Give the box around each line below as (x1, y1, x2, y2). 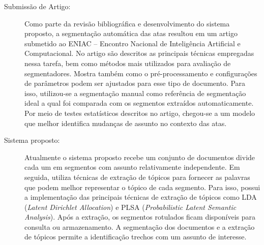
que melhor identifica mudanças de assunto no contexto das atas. (24, 117, 227, 128)
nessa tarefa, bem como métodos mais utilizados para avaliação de (24, 57, 231, 68)
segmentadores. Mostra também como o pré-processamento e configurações (24, 68, 257, 78)
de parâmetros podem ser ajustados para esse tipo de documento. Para (24, 78, 246, 88)
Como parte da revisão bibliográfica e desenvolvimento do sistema (24, 18, 230, 28)
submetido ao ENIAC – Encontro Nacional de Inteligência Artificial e (24, 38, 241, 48)
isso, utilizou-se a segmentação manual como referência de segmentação (24, 87, 246, 98)
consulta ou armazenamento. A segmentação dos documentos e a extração (24, 221, 255, 232)
